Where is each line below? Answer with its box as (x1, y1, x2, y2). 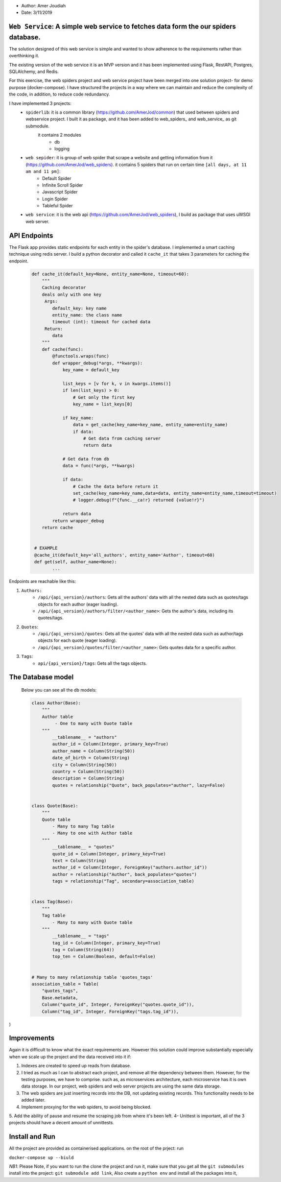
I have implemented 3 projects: (9, 100, 71, 106)
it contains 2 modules (38, 132, 81, 138)
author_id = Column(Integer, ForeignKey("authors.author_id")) (52, 865, 208, 870)
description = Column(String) (52, 775, 125, 781)
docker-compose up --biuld (9, 1155, 74, 1160)
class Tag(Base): (31, 899, 73, 905)
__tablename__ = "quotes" (52, 844, 115, 850)
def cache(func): (42, 346, 84, 352)
